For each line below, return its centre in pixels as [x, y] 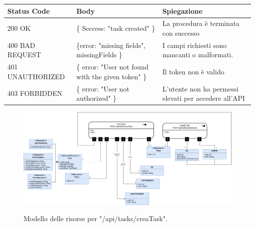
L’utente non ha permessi [201, 88]
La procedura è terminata [201, 23]
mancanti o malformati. [198, 55]
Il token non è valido [193, 72]
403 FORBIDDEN [35, 93]
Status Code [29, 11]
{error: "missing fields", [111, 45]
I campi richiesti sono [195, 45]
